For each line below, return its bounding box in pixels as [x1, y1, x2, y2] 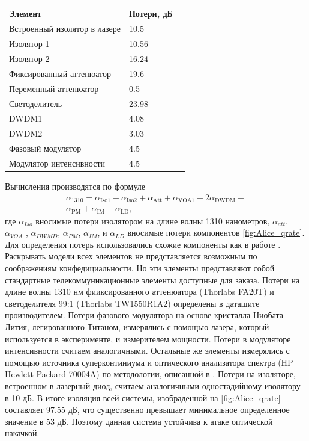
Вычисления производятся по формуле [5, 180, 146, 193]
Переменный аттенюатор [9, 82, 99, 94]
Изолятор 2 [9, 52, 50, 65]
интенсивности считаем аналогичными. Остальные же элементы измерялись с [5, 344, 290, 357]
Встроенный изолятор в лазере [9, 22, 121, 35]
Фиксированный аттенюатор [9, 67, 111, 79]
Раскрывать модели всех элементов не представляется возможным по [5, 250, 257, 262]
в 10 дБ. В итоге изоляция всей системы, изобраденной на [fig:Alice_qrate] [5, 391, 281, 404]
